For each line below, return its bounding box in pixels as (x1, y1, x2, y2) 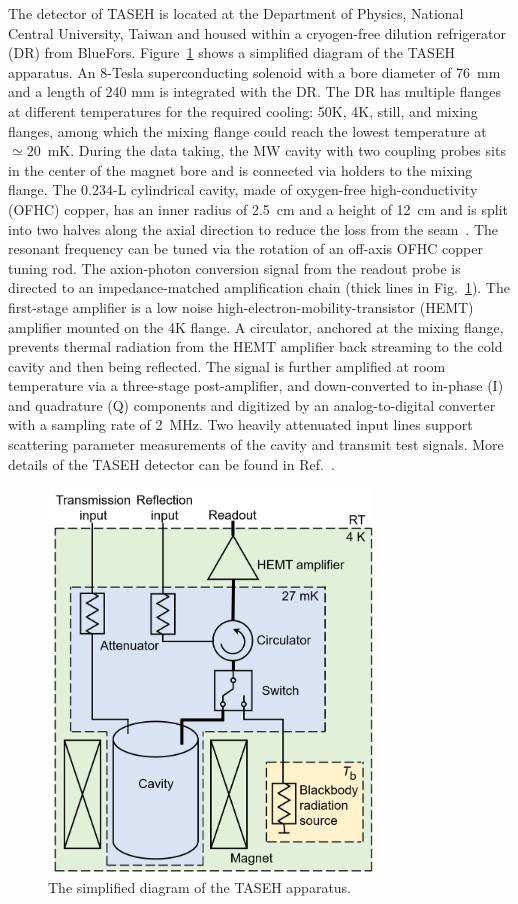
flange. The (8, 179, 77, 200)
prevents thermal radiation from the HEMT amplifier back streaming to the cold (8, 336, 503, 357)
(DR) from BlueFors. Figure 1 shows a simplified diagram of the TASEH (8, 42, 455, 63)
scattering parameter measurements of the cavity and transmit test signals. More (8, 434, 504, 455)
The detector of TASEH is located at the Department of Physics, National (8, 3, 464, 23)
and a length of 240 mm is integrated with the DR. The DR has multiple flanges (8, 81, 501, 102)
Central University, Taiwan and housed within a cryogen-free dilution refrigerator (8, 22, 506, 43)
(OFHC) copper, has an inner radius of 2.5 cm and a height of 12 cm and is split (8, 198, 508, 219)
